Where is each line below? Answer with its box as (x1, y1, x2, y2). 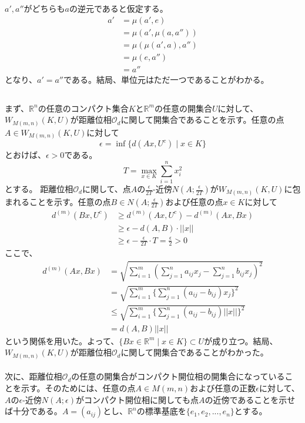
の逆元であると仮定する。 (69, 2, 168, 14)
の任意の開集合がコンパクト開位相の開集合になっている (71, 370, 285, 382)
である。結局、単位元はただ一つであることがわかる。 (63, 73, 269, 85)
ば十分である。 (5, 405, 62, 417)
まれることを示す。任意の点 (5, 195, 111, 207)
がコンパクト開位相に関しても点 (76, 393, 199, 405)
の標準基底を (136, 405, 186, 417)
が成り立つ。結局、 (204, 334, 278, 347)
